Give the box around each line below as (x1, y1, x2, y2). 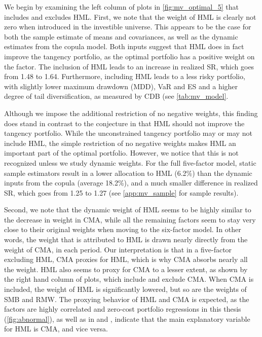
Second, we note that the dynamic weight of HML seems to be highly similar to (4, 204, 251, 215)
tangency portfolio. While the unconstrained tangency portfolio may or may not (4, 128, 252, 138)
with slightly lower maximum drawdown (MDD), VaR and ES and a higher (4, 81, 238, 91)
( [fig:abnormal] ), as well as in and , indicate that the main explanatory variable (4, 313, 250, 324)
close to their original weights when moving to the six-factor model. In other (4, 224, 241, 235)
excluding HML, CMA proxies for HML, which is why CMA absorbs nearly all (4, 254, 248, 265)
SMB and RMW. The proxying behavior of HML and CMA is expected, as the (4, 293, 249, 304)
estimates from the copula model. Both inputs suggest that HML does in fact (4, 41, 244, 52)
